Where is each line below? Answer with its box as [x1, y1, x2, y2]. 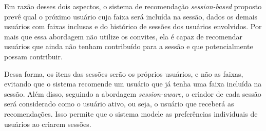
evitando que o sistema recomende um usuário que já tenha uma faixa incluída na [4, 78, 262, 89]
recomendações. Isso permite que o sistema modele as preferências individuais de [4, 108, 258, 119]
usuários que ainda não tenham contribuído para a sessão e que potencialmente [4, 41, 253, 52]
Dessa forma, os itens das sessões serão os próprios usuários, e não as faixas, [4, 68, 243, 79]
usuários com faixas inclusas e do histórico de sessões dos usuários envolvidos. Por [4, 21, 262, 32]
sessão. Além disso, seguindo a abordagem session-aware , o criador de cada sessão [4, 88, 261, 99]
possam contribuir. [4, 51, 63, 61]
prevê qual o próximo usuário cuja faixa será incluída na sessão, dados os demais [4, 11, 258, 21]
